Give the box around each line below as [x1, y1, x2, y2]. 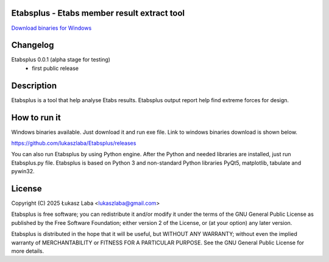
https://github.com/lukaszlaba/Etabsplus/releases [11, 140, 136, 147]
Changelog [11, 40, 54, 50]
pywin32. [11, 168, 35, 175]
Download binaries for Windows [11, 24, 92, 32]
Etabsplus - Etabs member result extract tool [11, 8, 185, 18]
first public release [32, 64, 79, 72]
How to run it [11, 112, 61, 123]
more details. [11, 247, 44, 255]
